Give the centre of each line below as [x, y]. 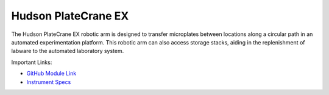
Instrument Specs [49, 82]
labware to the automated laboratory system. [68, 51]
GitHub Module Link [51, 74]
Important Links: [32, 62]
